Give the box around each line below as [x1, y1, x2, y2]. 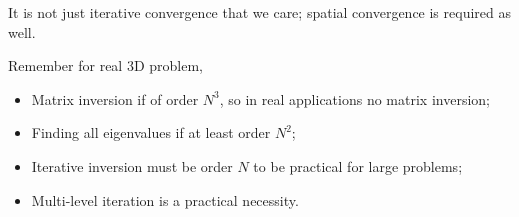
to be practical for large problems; [253, 155, 463, 176]
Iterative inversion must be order [31, 155, 233, 176]
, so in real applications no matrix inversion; [219, 88, 490, 109]
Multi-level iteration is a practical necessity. [31, 189, 299, 210]
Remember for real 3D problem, [8, 55, 203, 76]
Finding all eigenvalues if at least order [31, 122, 271, 143]
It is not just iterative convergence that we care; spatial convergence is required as [8, 2, 511, 22]
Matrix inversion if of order [31, 88, 199, 109]
